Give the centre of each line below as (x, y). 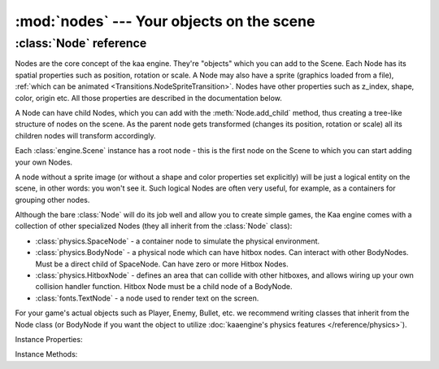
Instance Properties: (49, 339)
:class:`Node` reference (81, 43)
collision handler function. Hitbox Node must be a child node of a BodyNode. (164, 287)
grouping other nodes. (52, 200)
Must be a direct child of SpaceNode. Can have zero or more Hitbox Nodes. (162, 264)
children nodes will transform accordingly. (85, 135)
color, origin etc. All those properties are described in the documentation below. (148, 98)
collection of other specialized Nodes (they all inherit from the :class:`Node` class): (154, 226)
